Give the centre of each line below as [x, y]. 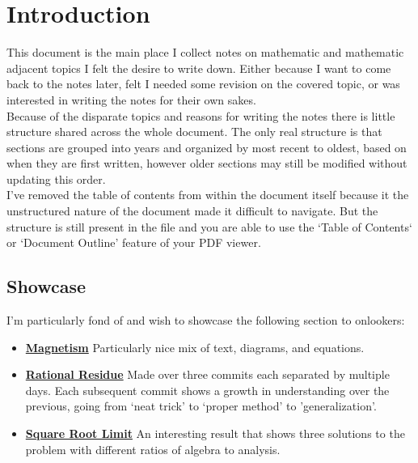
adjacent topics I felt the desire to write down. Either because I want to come [199, 68]
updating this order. [56, 178]
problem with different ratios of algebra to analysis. [153, 449]
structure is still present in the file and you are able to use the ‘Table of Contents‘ [209, 226]
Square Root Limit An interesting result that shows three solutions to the [215, 433]
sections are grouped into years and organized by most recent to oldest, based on [207, 147]
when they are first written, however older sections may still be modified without [207, 163]
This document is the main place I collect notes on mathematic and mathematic [205, 52]
